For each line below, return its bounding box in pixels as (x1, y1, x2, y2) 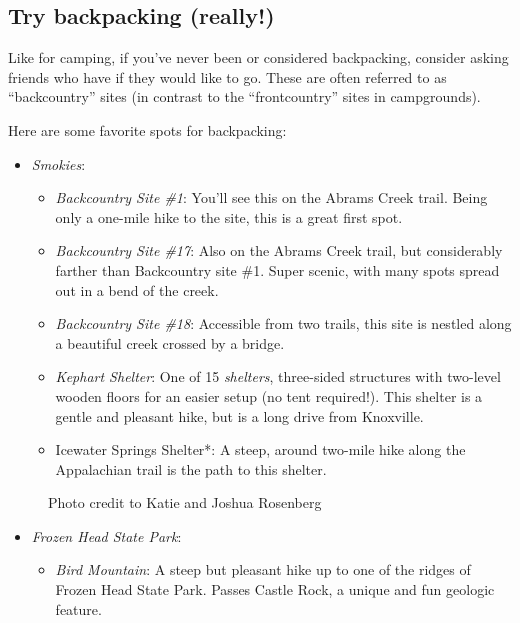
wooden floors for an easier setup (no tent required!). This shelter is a (55, 385, 483, 406)
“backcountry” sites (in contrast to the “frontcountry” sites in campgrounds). (8, 86, 481, 107)
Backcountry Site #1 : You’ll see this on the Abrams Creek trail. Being (55, 187, 488, 208)
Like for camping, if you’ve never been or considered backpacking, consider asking (8, 47, 509, 68)
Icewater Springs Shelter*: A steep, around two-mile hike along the (55, 439, 466, 460)
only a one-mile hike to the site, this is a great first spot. (55, 206, 403, 227)
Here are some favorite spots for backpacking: (8, 119, 287, 140)
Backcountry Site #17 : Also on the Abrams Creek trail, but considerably (55, 240, 503, 261)
